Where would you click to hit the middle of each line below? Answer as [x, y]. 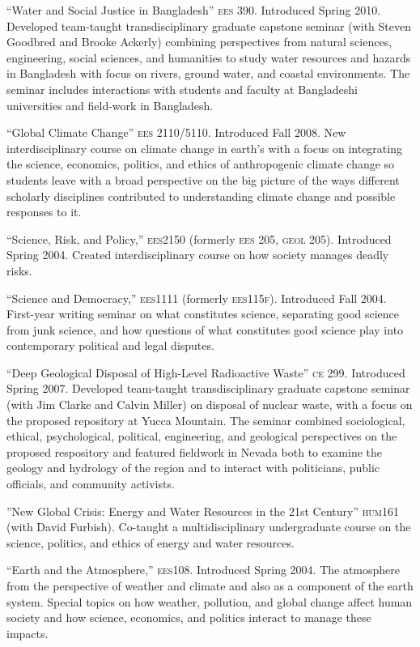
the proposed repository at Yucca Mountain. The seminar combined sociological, [206, 420]
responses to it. [44, 212]
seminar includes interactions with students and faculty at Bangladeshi [182, 89]
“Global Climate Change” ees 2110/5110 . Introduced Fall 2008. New [176, 132]
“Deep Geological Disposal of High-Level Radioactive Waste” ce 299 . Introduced [206, 372]
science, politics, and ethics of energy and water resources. [151, 542]
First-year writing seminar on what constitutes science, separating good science [203, 314]
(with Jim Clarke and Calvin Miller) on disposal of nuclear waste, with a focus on [210, 404]
